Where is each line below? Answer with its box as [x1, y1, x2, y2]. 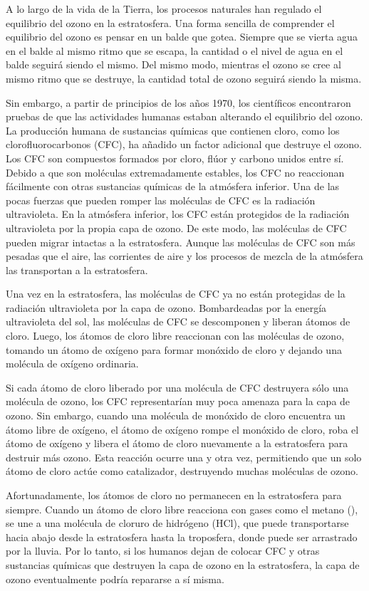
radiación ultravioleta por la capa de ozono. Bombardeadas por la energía [6, 300, 327, 315]
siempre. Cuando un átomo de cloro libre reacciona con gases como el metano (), [6, 501, 358, 516]
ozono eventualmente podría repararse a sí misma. [6, 571, 224, 586]
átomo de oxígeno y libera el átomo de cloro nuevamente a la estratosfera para [6, 436, 348, 451]
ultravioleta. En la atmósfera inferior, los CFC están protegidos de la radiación [6, 206, 350, 221]
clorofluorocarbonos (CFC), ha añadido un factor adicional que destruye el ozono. [6, 137, 362, 152]
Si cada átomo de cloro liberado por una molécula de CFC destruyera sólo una [6, 380, 349, 394]
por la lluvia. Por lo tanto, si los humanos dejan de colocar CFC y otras [6, 543, 320, 558]
